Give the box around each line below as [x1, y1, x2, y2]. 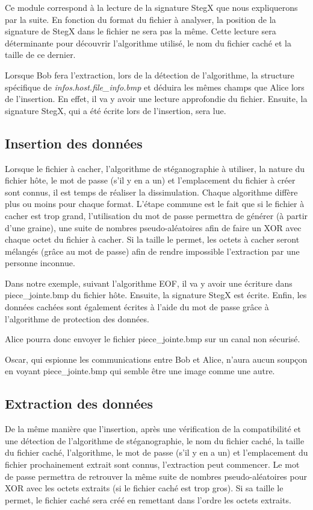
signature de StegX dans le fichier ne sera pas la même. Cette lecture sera [5, 25, 276, 37]
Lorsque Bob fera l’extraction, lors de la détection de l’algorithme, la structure [5, 68, 294, 81]
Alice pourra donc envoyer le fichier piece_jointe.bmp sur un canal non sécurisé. [5, 333, 300, 345]
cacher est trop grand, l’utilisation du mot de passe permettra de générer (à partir [5, 209, 308, 222]
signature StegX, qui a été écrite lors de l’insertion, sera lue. [5, 104, 226, 116]
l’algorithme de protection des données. [5, 312, 149, 325]
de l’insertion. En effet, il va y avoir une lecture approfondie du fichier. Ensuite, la [5, 92, 308, 105]
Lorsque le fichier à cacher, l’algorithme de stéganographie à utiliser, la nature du [5, 162, 305, 174]
